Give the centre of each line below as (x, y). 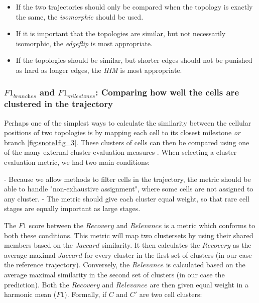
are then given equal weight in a (199, 284)
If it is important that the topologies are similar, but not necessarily (121, 33)
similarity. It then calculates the (151, 245)
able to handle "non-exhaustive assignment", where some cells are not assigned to (129, 189)
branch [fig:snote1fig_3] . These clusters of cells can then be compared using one (127, 142)
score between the (56, 225)
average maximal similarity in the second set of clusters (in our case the (114, 275)
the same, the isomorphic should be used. (80, 16)
